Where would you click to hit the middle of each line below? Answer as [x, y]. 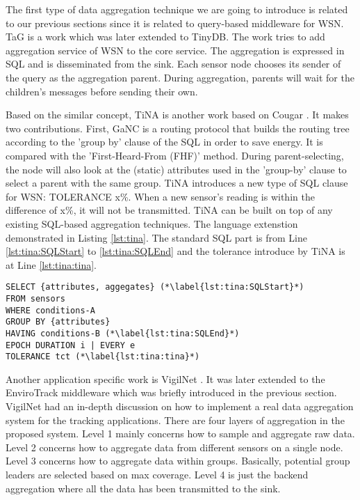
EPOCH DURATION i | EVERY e [71, 345]
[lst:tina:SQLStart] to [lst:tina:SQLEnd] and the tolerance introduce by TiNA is [175, 251]
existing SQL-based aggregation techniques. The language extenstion [152, 223]
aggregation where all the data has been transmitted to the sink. [143, 488]
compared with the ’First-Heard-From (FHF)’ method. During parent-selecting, [175, 155]
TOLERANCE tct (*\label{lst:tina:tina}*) [103, 357]
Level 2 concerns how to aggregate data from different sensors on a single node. [174, 447]
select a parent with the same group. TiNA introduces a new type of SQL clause [177, 183]
